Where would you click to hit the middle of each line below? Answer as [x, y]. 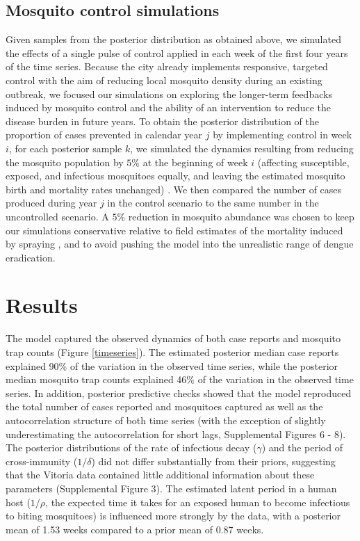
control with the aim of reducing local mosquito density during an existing [164, 80]
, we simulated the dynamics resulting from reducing [242, 148]
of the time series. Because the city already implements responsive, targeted [167, 66]
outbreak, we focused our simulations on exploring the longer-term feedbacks [169, 94]
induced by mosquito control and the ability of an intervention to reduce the [169, 107]
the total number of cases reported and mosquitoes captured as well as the [164, 406]
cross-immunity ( [42, 461]
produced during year [51, 203]
